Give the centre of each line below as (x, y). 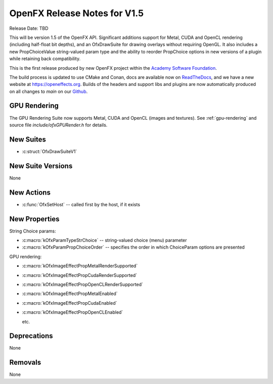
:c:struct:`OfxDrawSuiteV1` (50, 151)
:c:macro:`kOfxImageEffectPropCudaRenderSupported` (80, 275)
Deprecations (31, 336)
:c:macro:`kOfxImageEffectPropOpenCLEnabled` (73, 312)
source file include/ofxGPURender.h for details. (58, 125)
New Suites (28, 139)
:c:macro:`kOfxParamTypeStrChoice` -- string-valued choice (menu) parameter (104, 240)
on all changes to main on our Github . (49, 91)
